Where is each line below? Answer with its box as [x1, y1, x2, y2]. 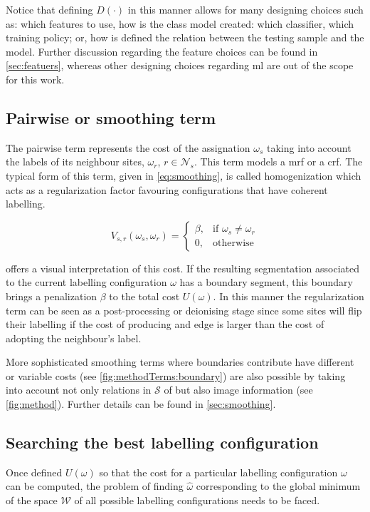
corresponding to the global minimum [196, 478, 361, 493]
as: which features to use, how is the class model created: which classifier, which [6, 16, 354, 31]
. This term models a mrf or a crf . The [194, 154, 363, 169]
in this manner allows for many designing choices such [127, 2, 364, 16]
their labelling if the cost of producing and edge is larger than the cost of [6, 317, 324, 332]
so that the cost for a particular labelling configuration [99, 464, 338, 479]
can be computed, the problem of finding [6, 478, 184, 493]
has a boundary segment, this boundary [179, 275, 353, 290]
